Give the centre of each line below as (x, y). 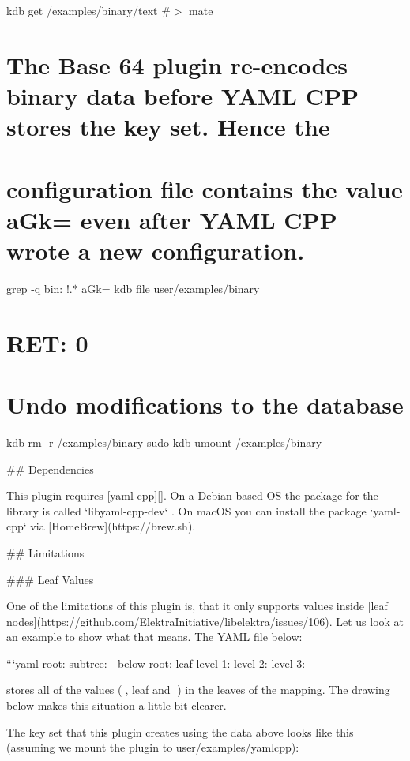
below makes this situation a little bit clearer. (117, 705)
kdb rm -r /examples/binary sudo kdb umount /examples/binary (164, 442)
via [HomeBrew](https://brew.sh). (113, 526)
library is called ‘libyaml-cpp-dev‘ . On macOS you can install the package (186, 510)
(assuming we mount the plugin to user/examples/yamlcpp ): (153, 747)
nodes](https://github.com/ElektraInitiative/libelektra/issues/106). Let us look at (205, 621)
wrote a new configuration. (156, 250)
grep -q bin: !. (39, 288)
